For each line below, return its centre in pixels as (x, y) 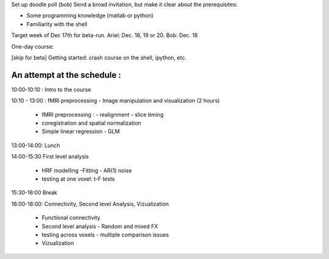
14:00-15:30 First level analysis (50, 157)
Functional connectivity (71, 218)
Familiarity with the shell (57, 24)
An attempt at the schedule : (66, 75)
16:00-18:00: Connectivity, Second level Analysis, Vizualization (90, 204)
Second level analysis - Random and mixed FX (100, 226)
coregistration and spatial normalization (91, 123)
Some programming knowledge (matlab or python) (90, 16)
